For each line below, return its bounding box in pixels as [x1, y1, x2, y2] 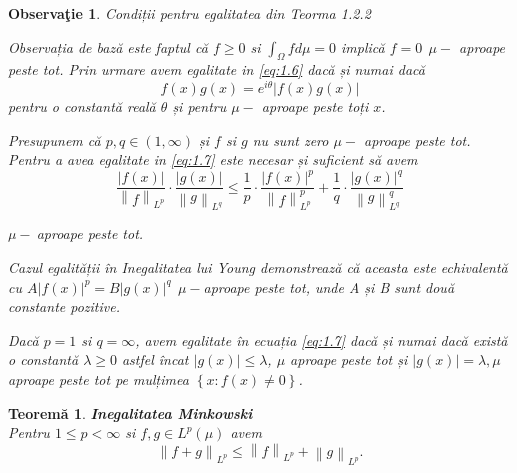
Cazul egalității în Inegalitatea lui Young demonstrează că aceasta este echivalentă [8, 257, 508, 278]
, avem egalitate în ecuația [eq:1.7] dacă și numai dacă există [135, 329, 508, 350]
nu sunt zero [252, 129, 329, 150]
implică [341, 36, 385, 57]
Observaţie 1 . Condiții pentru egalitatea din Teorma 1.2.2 [8, 3, 371, 23]
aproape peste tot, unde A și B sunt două [203, 276, 455, 297]
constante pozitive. [8, 296, 120, 317]
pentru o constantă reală [8, 96, 156, 117]
